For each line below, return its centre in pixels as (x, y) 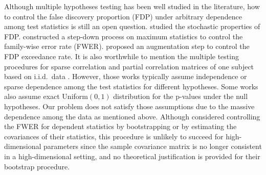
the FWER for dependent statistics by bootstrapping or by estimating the (120, 126)
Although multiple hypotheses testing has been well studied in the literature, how (132, 6)
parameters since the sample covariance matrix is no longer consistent (153, 146)
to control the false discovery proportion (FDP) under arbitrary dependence (123, 16)
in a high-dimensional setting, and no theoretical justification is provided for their (132, 156)
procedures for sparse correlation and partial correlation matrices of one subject (129, 66)
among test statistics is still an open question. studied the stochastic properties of (132, 26)
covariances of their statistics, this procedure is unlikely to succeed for (114, 136)
